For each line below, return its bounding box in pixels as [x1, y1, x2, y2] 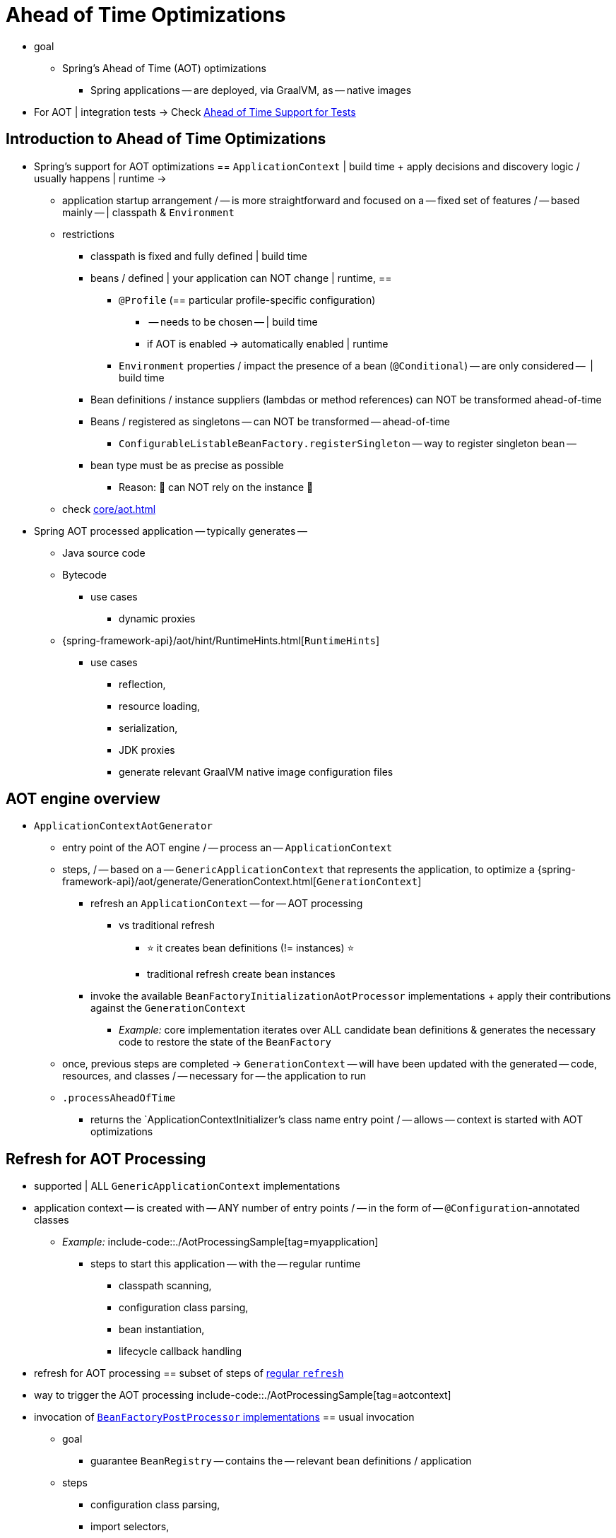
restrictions [62, 227, 114, 240]
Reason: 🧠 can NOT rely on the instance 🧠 [119, 480, 314, 493]
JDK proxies [119, 743, 175, 756]
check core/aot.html [62, 502, 156, 515]
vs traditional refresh [119, 919, 215, 932]
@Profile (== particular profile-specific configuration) [119, 293, 376, 306]
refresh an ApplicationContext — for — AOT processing [90, 897, 363, 910]
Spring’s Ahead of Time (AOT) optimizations [62, 61, 266, 74]
